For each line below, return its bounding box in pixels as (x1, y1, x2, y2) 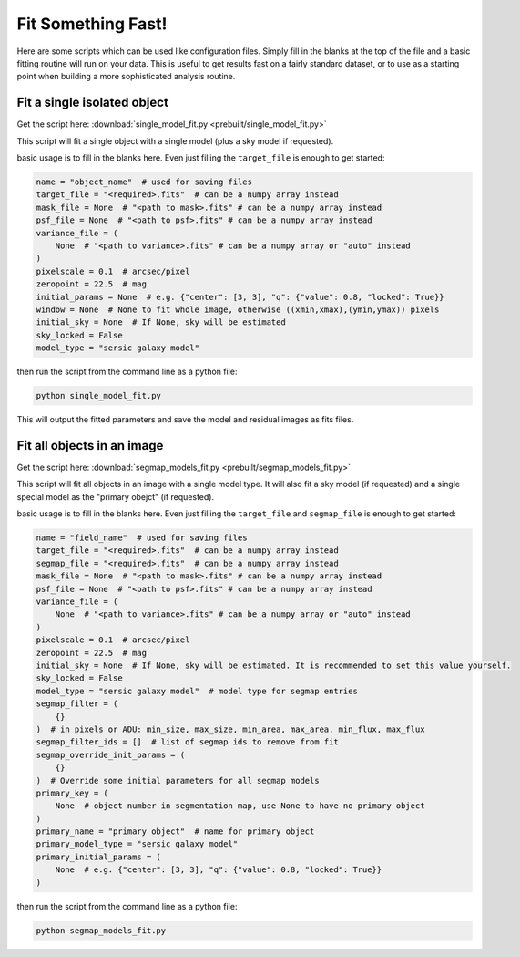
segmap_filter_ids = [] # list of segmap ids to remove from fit (36, 737, 339, 747)
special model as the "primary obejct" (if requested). (16, 491, 214, 502)
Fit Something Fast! (16, 14, 168, 34)
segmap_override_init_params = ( (36, 749, 186, 760)
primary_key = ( (36, 787, 109, 798)
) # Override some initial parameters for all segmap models (36, 775, 320, 785)
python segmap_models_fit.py (36, 925, 167, 935)
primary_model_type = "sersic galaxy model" (36, 839, 239, 849)
